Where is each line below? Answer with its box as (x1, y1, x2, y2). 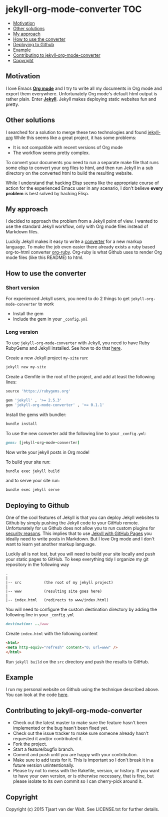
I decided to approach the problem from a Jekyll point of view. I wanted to (5, 218, 158, 224)
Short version (5, 284, 39, 291)
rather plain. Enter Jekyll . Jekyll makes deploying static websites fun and (5, 96, 156, 102)
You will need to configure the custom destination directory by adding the (5, 606, 157, 613)
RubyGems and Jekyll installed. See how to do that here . (5, 345, 122, 351)
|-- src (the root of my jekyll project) (5, 580, 113, 585)
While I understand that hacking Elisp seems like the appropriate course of (5, 180, 159, 186)
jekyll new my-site (5, 365, 46, 370)
